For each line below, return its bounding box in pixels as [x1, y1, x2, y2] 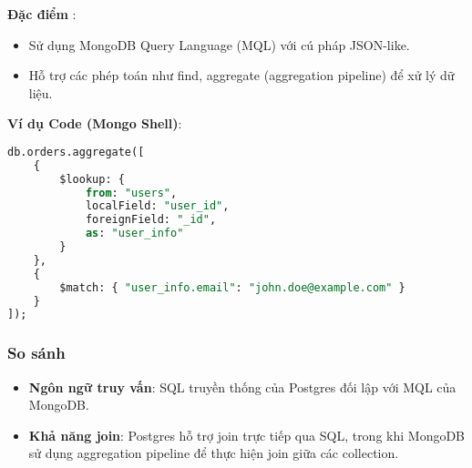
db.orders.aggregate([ [7, 145, 145, 158]
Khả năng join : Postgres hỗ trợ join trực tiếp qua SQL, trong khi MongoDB [28, 425, 466, 444]
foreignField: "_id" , [85, 213, 217, 227]
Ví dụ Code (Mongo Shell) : [7, 114, 182, 133]
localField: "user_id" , [85, 199, 230, 213]
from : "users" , [85, 186, 178, 199]
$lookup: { [59, 172, 125, 186]
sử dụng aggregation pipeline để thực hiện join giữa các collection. [28, 443, 399, 463]
